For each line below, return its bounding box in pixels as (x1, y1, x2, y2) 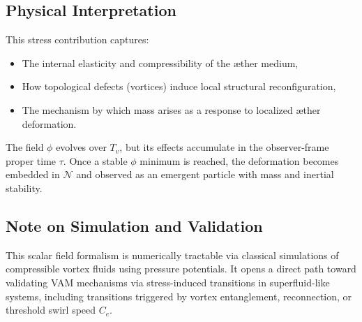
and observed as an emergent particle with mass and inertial (76, 167, 334, 182)
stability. (6, 180, 43, 195)
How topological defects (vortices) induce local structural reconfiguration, (22, 79, 336, 94)
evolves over (56, 140, 107, 154)
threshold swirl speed (6, 302, 96, 317)
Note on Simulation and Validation (6, 214, 263, 236)
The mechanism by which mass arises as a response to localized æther (22, 102, 321, 117)
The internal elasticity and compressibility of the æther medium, (22, 55, 299, 70)
